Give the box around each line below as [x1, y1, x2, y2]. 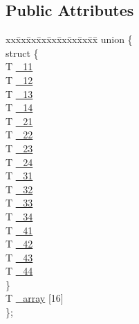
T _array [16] [6, 291, 64, 305]
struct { [6, 45, 39, 60]
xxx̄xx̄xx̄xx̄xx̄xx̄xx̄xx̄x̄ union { [6, 32, 133, 47]
